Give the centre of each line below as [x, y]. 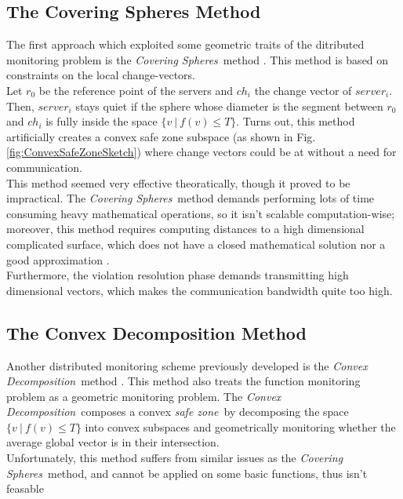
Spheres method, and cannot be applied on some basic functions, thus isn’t [187, 473]
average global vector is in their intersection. [113, 442]
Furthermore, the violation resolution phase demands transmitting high [178, 275]
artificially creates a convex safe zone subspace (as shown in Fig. [161, 136]
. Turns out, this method [296, 121]
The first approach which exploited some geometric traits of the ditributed [185, 44]
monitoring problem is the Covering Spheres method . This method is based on [198, 59]
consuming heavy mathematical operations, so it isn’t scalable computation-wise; [201, 213]
